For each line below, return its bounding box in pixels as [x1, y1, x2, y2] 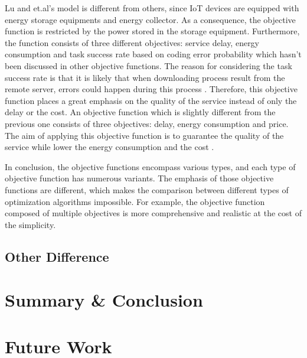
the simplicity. [5, 218, 56, 230]
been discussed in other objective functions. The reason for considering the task [5, 59, 292, 71]
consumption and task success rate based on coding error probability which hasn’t [5, 48, 302, 60]
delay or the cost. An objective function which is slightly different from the [5, 106, 276, 118]
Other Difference [5, 247, 109, 265]
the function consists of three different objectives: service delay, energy [5, 36, 260, 48]
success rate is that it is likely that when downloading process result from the [5, 71, 285, 83]
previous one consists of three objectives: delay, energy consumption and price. [5, 117, 289, 129]
